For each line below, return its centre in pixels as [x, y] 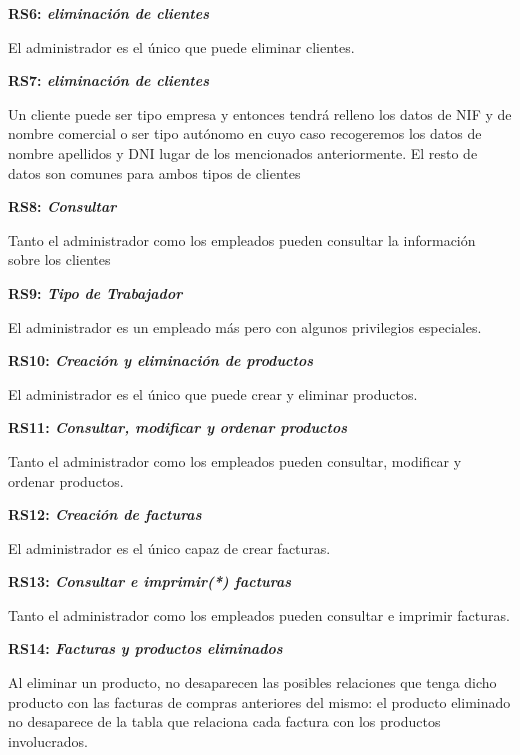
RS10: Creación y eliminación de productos [161, 360]
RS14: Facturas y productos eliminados [145, 648]
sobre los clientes [59, 259]
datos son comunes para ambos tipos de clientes [154, 172]
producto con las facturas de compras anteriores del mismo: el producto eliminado [259, 701]
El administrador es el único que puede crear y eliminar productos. [213, 393]
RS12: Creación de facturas [105, 514]
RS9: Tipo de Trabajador [95, 292]
